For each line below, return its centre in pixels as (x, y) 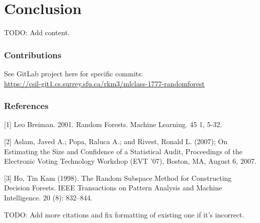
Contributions (33, 54)
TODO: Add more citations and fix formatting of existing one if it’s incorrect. (124, 214)
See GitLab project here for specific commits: (74, 73)
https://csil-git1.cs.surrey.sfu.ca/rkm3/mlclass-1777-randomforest (105, 83)
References (26, 106)
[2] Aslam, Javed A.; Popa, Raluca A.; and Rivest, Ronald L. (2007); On (116, 141)
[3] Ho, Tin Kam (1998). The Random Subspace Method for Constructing (118, 178)
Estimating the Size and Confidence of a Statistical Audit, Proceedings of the (123, 151)
